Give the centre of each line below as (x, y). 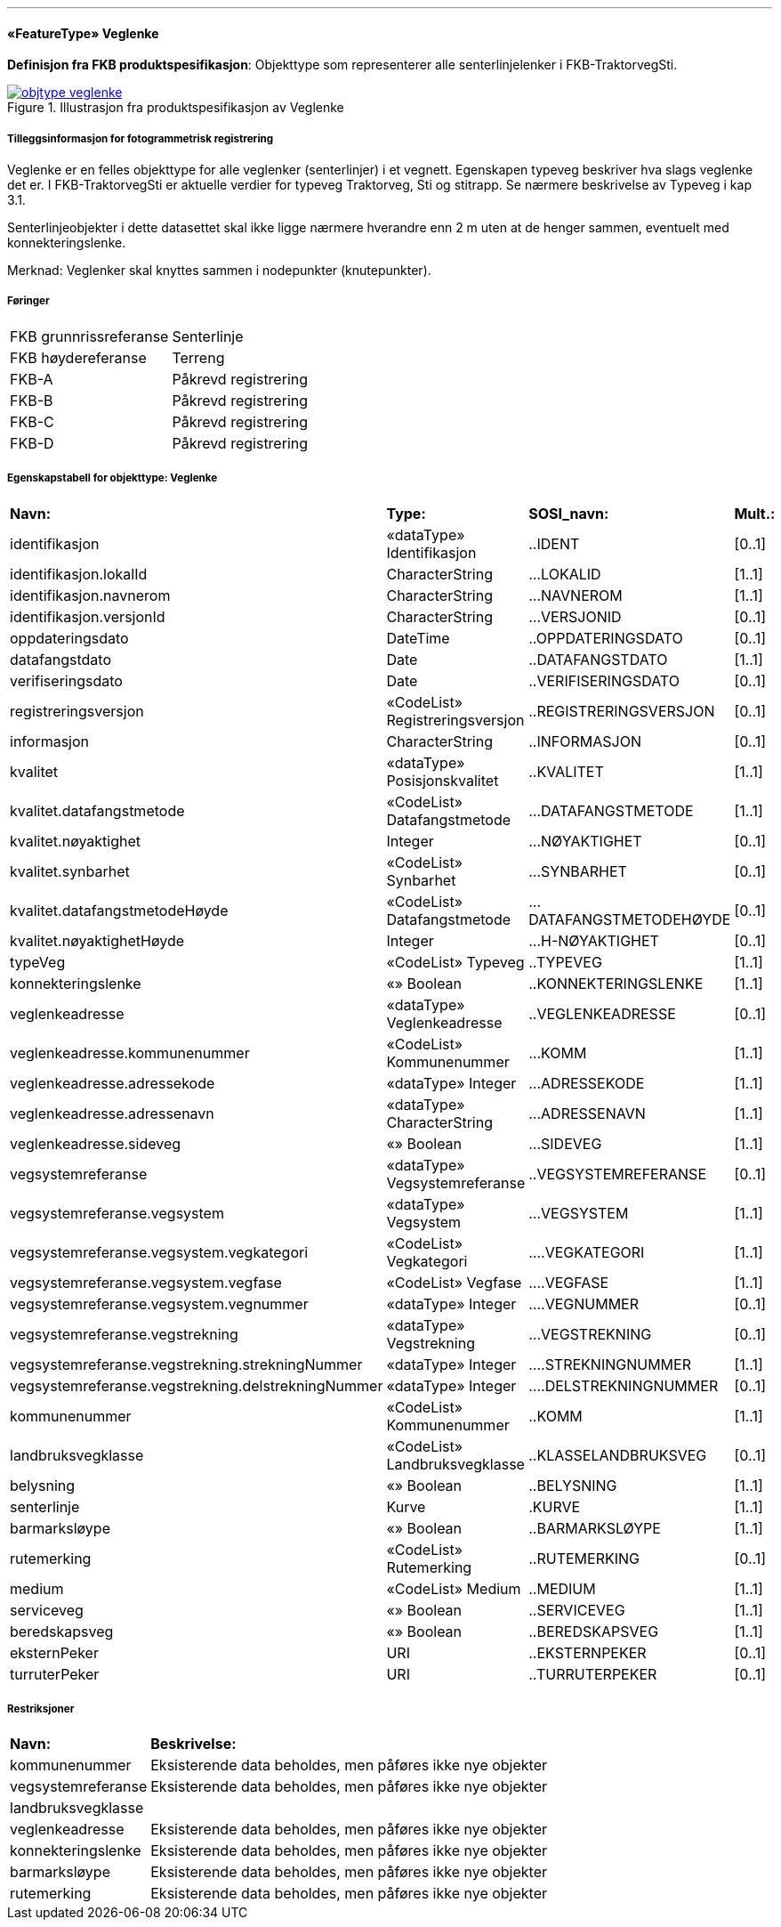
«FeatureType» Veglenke (83, 33)
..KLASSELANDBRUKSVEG (618, 1455)
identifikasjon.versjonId (88, 616)
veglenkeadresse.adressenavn (112, 1113)
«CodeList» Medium (454, 1588)
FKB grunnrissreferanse (89, 336)
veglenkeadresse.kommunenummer (130, 1053)
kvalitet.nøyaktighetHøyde (97, 940)
